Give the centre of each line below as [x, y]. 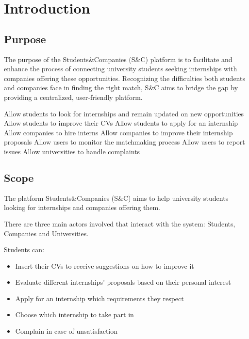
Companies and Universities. [46, 233]
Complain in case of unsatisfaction [66, 331]
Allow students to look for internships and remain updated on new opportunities [124, 113]
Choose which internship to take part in [75, 315]
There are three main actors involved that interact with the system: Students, [120, 223]
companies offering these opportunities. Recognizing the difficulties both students [124, 78]
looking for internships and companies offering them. [82, 207]
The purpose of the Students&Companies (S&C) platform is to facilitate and [118, 59]
